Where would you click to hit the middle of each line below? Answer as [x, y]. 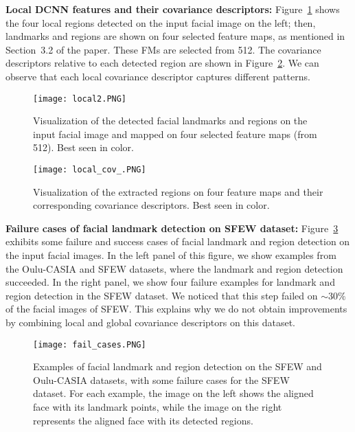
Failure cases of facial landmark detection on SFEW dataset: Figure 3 [172, 228]
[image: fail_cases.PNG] [90, 344]
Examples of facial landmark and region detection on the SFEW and [177, 366]
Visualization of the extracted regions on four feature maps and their [178, 191]
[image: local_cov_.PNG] [90, 170]
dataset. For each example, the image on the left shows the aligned [173, 393]
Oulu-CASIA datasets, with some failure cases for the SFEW [161, 379]
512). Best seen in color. [83, 147]
